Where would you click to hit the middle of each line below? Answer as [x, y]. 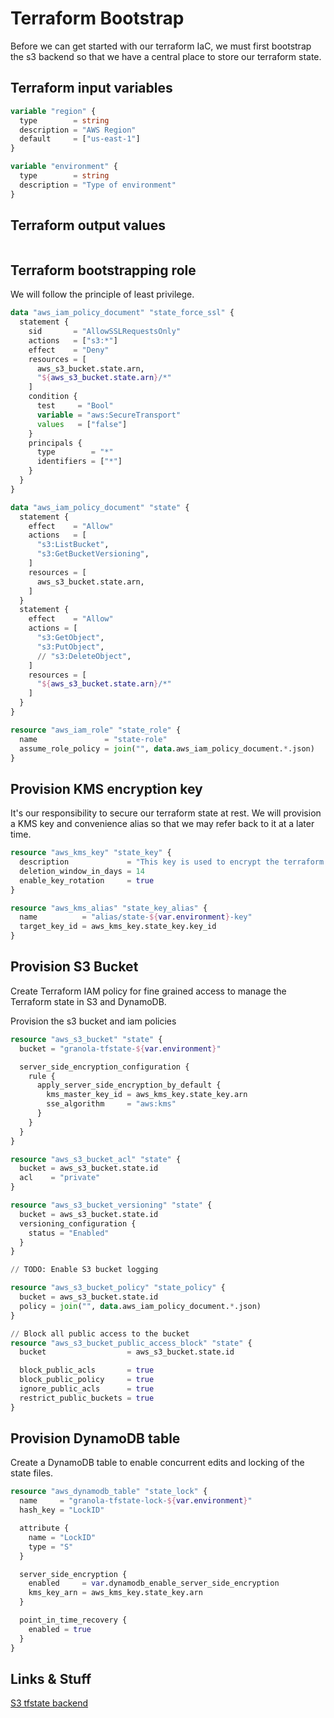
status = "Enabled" [69, 1233]
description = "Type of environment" [98, 185]
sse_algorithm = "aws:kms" [111, 1104]
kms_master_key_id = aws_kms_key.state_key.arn [147, 1095]
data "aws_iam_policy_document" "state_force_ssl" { [122, 313]
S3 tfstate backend [49, 1703]
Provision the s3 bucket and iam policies [93, 1021]
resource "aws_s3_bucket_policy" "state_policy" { [118, 1288]
